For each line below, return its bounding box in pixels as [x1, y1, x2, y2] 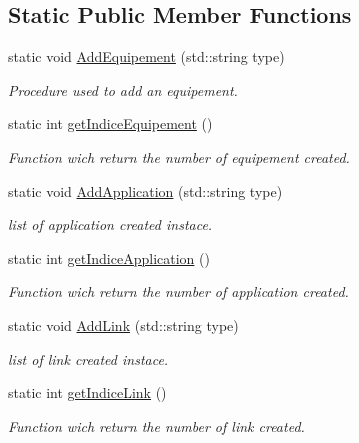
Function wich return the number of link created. [8, 415, 305, 436]
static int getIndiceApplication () [8, 247, 210, 268]
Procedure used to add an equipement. [8, 79, 238, 100]
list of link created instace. [8, 348, 169, 369]
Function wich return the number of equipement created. [8, 146, 350, 167]
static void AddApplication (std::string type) [8, 180, 283, 201]
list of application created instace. [8, 214, 213, 235]
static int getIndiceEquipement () [8, 113, 213, 134]
